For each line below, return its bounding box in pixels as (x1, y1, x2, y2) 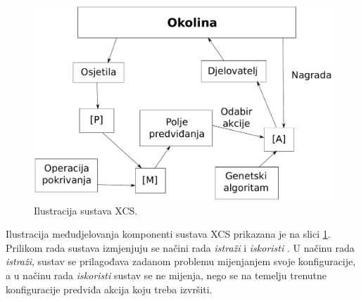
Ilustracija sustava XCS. (34, 203, 138, 217)
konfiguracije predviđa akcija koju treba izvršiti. (6, 281, 213, 296)
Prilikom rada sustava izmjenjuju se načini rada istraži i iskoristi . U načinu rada (6, 240, 355, 255)
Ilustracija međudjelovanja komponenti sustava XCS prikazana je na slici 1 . (6, 226, 331, 241)
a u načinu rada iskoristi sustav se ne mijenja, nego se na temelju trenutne (6, 267, 327, 282)
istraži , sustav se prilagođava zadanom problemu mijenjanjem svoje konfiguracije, (6, 254, 356, 269)
